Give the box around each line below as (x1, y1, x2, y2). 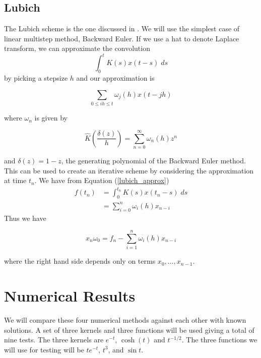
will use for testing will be (4, 344, 84, 354)
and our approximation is (76, 73, 155, 83)
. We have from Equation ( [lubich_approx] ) (34, 175, 169, 186)
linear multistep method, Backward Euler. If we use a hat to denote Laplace (4, 33, 239, 43)
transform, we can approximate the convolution (4, 43, 150, 53)
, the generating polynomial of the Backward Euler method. (61, 155, 246, 166)
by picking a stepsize (4, 73, 68, 83)
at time (4, 175, 27, 186)
